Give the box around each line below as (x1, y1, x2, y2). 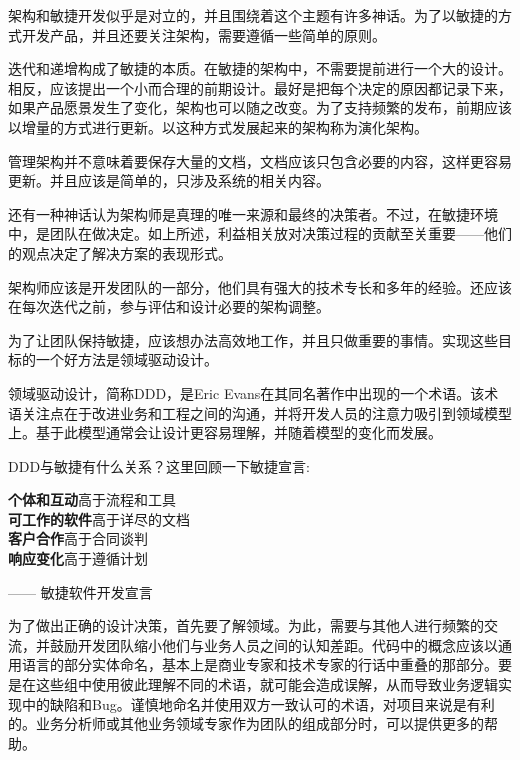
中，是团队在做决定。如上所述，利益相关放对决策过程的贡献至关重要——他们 (8, 223, 512, 244)
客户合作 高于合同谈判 (8, 528, 148, 549)
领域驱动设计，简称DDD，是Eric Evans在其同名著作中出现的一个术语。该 (8, 382, 485, 403)
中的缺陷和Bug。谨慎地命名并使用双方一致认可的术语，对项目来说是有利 (21, 693, 495, 714)
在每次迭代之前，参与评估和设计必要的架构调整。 (8, 296, 330, 317)
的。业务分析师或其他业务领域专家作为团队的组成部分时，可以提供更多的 (8, 713, 484, 734)
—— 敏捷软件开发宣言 (8, 581, 153, 602)
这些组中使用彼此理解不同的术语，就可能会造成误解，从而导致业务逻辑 (35, 674, 498, 695)
